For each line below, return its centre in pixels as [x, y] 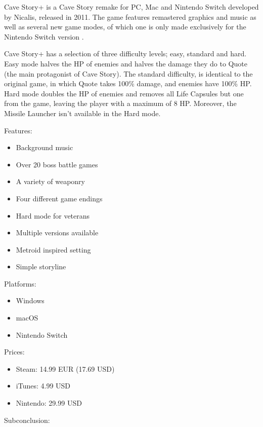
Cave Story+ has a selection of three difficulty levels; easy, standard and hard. [125, 54]
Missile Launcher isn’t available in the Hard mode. [82, 113]
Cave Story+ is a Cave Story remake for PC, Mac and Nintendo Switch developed [131, 7]
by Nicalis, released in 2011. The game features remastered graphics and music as [130, 16]
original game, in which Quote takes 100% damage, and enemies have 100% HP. [128, 83]
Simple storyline [41, 266]
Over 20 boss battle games [57, 164]
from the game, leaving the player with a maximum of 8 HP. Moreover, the [120, 103]
